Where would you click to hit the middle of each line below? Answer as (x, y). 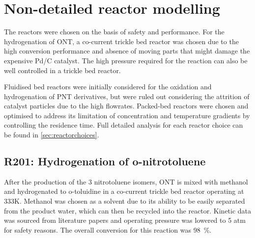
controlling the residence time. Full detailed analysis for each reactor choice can (124, 125)
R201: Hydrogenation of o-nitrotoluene (105, 161)
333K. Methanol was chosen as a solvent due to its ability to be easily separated (125, 201)
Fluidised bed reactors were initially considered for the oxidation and (108, 87)
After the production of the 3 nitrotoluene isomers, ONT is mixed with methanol (126, 181)
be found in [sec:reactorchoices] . (52, 135)
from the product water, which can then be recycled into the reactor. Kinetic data (128, 210)
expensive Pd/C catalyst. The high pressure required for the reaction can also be (126, 60)
